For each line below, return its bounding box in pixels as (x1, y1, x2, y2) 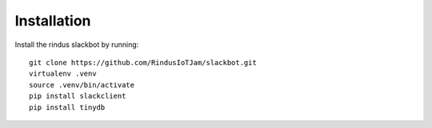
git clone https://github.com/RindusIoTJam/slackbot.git (29, 58, 258, 67)
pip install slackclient (29, 91, 126, 101)
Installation (14, 12, 91, 29)
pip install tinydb (29, 103, 106, 111)
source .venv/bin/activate (29, 80, 135, 89)
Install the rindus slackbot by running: (14, 40, 139, 49)
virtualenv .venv (29, 69, 97, 79)
